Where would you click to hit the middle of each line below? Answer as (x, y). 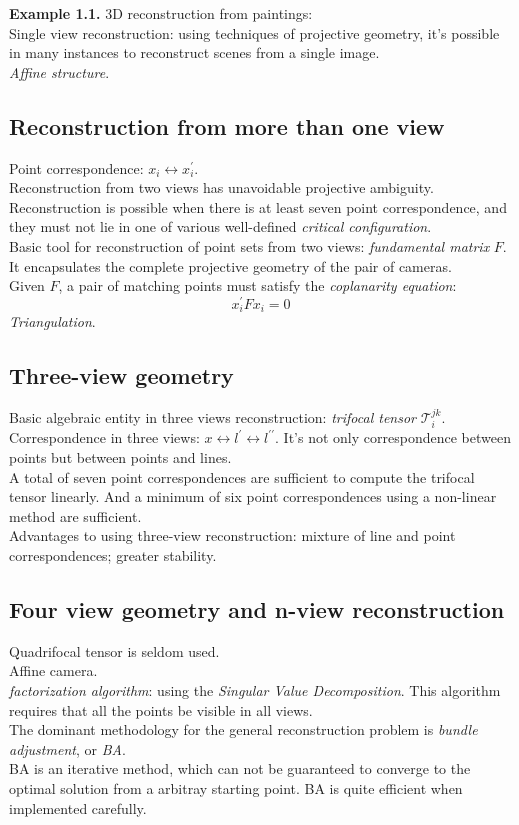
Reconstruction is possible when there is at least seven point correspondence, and (258, 206)
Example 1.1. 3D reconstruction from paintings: (161, 13)
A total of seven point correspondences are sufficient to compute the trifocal (242, 476)
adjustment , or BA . (67, 748)
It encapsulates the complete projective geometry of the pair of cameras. (230, 265)
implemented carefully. (78, 807)
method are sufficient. (75, 515)
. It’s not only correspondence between (393, 437)
